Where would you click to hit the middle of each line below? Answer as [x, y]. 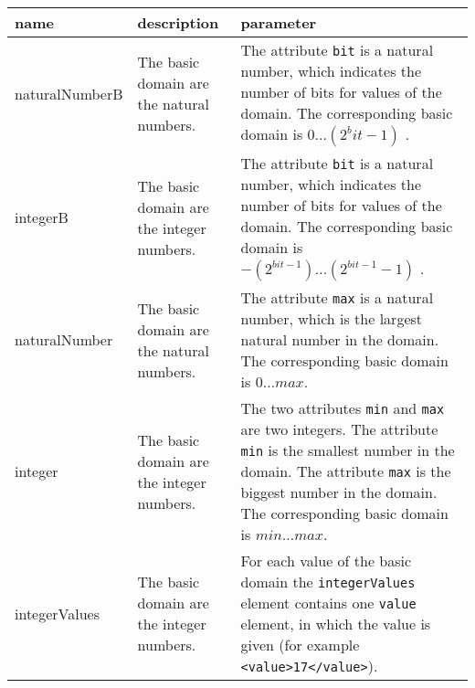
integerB [42, 217]
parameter [279, 22]
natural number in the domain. [340, 339]
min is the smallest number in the [348, 450]
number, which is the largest [332, 318]
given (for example [300, 645]
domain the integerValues [328, 582]
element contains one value [328, 603]
